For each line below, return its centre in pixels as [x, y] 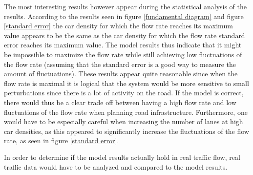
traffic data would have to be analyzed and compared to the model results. [116, 166]
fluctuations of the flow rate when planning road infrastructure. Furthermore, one [126, 112]
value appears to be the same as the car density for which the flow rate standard [125, 35]
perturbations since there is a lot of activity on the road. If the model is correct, [124, 93]
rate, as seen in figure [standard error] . [62, 141]
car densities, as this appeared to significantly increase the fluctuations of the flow [126, 131]
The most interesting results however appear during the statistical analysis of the [126, 6]
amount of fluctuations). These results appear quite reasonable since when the [121, 74]
